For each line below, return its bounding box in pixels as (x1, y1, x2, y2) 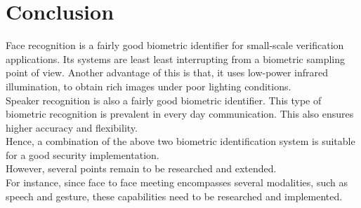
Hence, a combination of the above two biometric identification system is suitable (6, 134, 355, 148)
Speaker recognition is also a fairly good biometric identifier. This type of (6, 92, 322, 107)
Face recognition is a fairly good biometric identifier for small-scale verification (6, 38, 344, 53)
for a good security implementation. (6, 147, 159, 162)
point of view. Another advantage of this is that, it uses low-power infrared (6, 65, 328, 80)
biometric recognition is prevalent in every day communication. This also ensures (6, 106, 354, 121)
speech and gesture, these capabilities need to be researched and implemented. (6, 188, 343, 203)
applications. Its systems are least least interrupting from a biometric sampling (6, 51, 346, 66)
